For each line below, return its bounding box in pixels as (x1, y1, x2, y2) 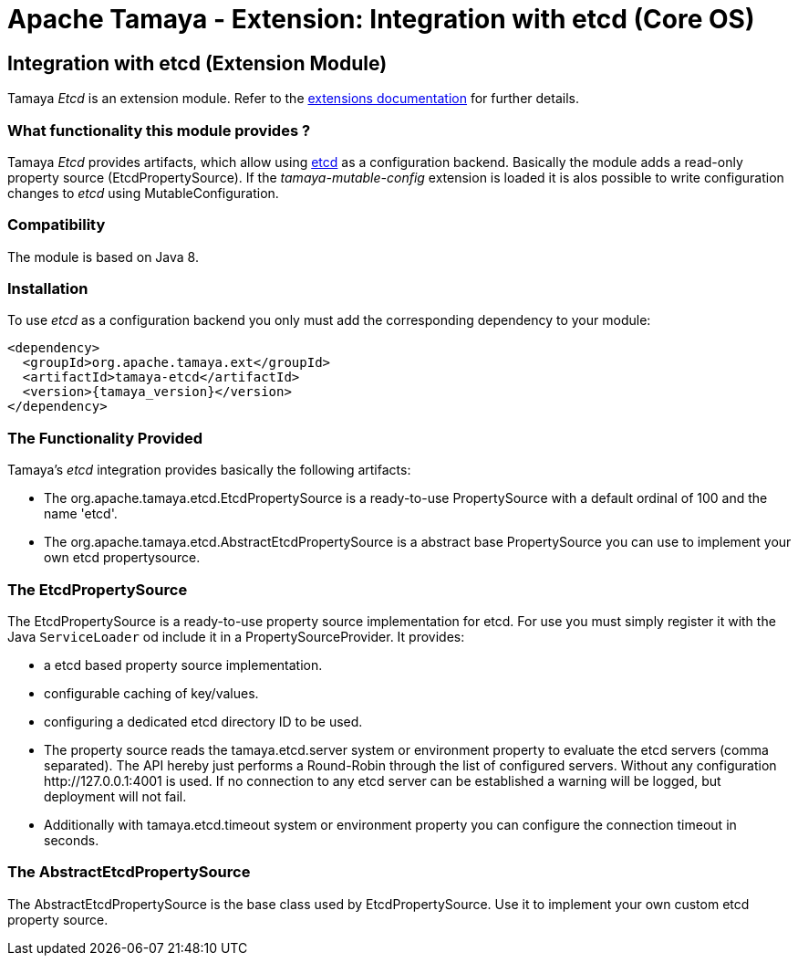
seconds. (44, 832, 99, 848)
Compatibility (7, 215, 106, 235)
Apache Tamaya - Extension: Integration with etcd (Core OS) (7, 4, 755, 35)
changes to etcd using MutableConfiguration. (7, 184, 279, 201)
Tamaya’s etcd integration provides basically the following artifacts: (7, 462, 411, 478)
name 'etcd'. (44, 506, 118, 522)
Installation (7, 279, 88, 298)
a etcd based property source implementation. (44, 656, 323, 673)
